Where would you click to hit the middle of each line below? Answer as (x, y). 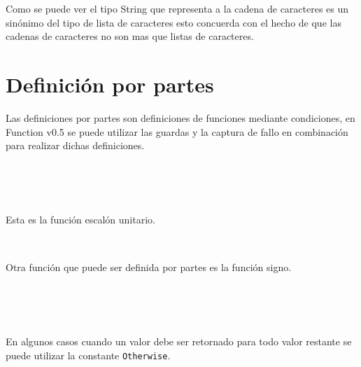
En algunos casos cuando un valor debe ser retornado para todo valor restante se (179, 341)
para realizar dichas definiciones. (75, 145)
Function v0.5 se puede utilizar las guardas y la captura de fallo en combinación (177, 131)
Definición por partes (110, 84)
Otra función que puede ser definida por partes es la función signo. (149, 266)
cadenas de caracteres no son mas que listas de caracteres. (130, 36)
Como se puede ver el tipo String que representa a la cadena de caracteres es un (177, 8)
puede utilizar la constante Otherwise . (88, 355)
